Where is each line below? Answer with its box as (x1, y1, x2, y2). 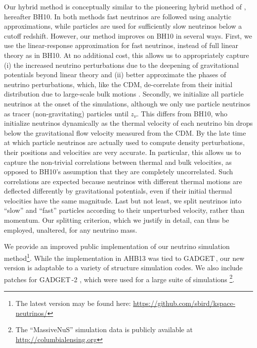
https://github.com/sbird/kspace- (133, 298, 236, 308)
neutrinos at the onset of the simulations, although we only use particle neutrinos (4, 98, 251, 108)
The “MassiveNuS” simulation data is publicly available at (15, 324, 193, 335)
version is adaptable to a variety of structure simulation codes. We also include (4, 262, 243, 273)
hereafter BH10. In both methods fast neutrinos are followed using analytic (4, 11, 231, 21)
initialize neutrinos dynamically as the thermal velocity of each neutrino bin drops (4, 118, 253, 128)
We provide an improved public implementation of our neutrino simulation (4, 241, 230, 251)
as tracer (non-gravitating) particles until (4, 108, 128, 118)
